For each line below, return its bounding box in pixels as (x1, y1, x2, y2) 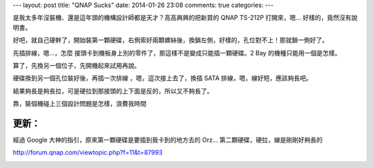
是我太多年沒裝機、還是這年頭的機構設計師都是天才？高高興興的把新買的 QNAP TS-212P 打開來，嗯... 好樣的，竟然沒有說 (12, 14, 358, 22)
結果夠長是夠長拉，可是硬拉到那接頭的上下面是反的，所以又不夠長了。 (12, 86, 213, 95)
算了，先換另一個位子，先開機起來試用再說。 (12, 61, 141, 69)
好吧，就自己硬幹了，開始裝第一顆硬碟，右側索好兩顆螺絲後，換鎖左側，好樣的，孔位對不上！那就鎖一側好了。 (12, 36, 328, 44)
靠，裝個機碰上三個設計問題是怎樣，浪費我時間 (12, 100, 147, 108)
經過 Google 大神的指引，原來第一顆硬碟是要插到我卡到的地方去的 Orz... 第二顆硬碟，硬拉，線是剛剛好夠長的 (12, 136, 323, 144)
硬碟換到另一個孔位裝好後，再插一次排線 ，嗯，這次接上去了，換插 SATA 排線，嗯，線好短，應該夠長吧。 (12, 74, 312, 82)
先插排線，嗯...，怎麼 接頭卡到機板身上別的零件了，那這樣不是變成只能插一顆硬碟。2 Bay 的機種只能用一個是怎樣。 (12, 48, 341, 57)
